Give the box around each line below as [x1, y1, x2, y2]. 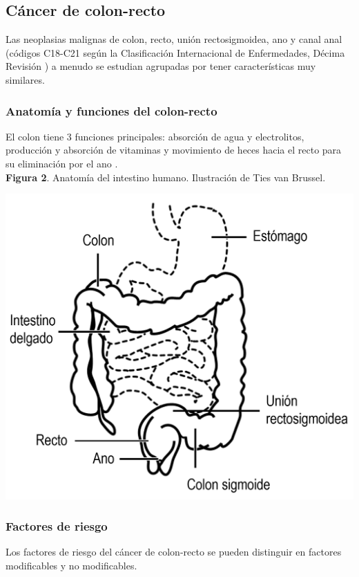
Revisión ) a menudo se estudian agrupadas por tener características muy [6, 59, 316, 73]
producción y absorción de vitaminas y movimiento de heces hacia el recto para [6, 143, 342, 157]
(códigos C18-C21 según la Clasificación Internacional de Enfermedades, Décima [6, 45, 345, 59]
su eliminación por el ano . [6, 156, 118, 170]
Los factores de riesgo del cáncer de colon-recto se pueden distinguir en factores [6, 544, 342, 559]
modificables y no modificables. [6, 558, 137, 573]
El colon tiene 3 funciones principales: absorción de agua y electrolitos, [6, 129, 304, 143]
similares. [6, 72, 45, 86]
